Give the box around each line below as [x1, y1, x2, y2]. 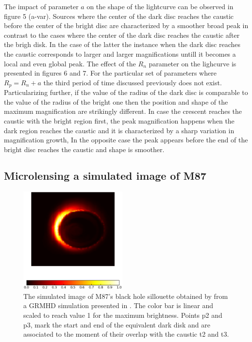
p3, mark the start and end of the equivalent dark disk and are [23, 319, 210, 329]
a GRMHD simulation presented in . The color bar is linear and [23, 300, 213, 311]
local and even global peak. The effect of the [4, 58, 136, 68]
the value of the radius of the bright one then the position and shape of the [4, 96, 228, 107]
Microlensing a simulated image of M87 [4, 168, 206, 183]
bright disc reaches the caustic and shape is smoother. [4, 144, 165, 154]
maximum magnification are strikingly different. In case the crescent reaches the [4, 106, 242, 116]
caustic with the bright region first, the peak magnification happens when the [4, 115, 235, 125]
